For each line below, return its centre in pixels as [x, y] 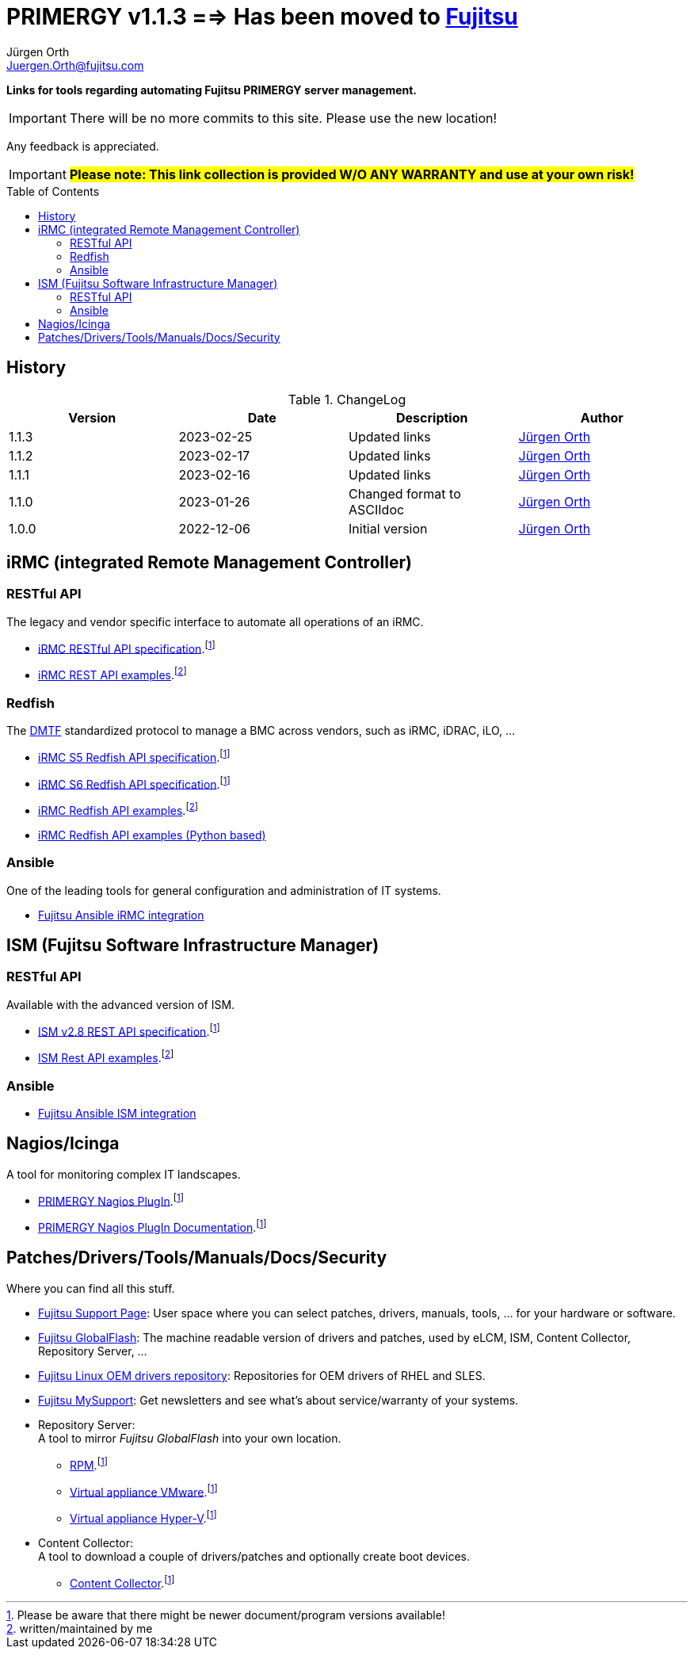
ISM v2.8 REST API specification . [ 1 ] [129, 1030]
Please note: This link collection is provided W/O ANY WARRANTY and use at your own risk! [352, 174]
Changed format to [405, 493]
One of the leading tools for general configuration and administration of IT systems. [224, 890]
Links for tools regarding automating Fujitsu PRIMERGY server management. [212, 90]
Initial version [388, 528]
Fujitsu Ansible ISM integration [117, 1113]
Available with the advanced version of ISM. [121, 1004]
